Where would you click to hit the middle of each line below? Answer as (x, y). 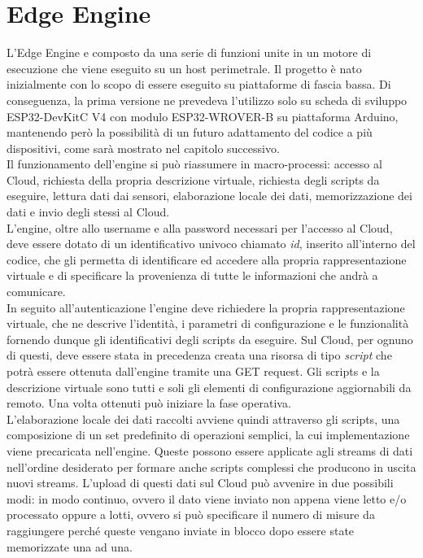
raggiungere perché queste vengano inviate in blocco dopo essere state (181, 530)
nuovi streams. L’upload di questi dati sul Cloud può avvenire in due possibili (200, 483)
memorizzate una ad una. (70, 546)
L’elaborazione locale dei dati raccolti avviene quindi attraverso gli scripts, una (203, 418)
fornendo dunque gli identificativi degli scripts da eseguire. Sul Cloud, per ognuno (210, 339)
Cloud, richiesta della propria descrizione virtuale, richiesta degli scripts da (193, 179)
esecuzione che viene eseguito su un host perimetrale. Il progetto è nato (184, 68)
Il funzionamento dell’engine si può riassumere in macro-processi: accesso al (194, 164)
